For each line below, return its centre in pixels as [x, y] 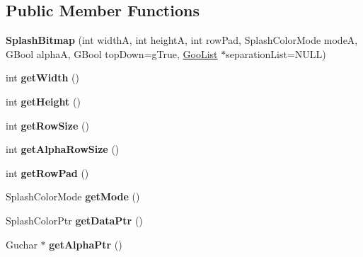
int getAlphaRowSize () [63, 149]
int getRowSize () [47, 125]
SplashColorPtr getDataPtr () [74, 220]
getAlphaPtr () [86, 244]
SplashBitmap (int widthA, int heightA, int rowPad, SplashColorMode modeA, [182, 40]
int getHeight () [43, 101]
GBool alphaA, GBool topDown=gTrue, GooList [112, 53]
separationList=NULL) [276, 53]
